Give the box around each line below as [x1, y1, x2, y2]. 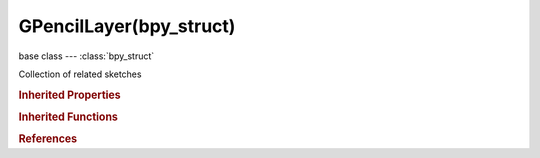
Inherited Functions [18, 110, 119, 124]
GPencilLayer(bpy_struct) [18, 15, 236, 37]
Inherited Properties [18, 88, 122, 102]
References [18, 132, 78, 146]
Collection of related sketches [18, 68, 142, 80]
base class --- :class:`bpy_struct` [18, 50, 155, 62]
